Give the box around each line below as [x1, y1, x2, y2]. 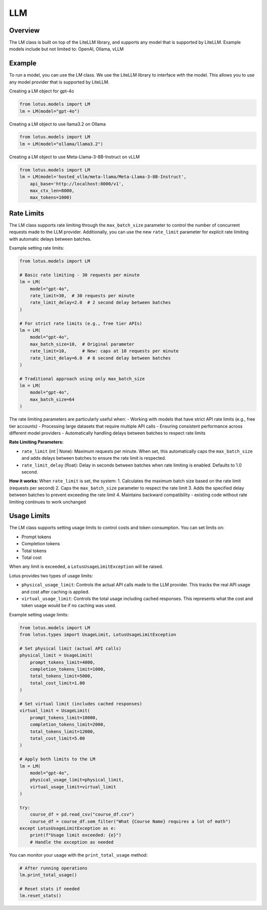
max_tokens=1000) [30, 195, 72, 200]
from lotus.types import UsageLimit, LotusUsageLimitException [19, 632, 177, 638]
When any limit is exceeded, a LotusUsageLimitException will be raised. [9, 563, 163, 569]
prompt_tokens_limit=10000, [30, 715, 98, 720]
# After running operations [19, 865, 88, 871]
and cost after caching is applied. [21, 589, 90, 595]
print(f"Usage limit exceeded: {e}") [30, 832, 122, 838]
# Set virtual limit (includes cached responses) [19, 701, 142, 707]
